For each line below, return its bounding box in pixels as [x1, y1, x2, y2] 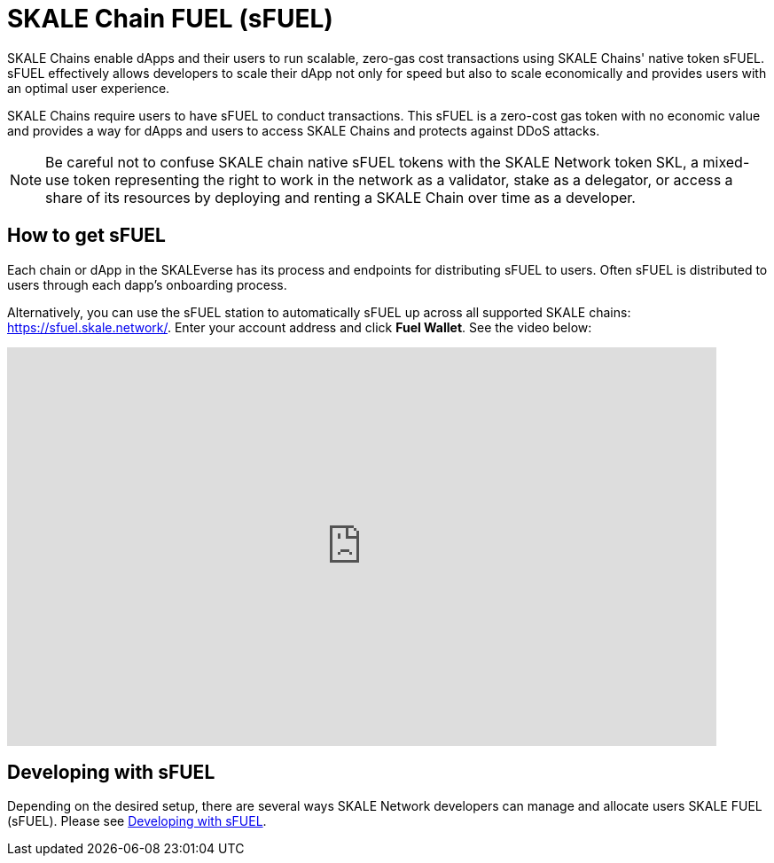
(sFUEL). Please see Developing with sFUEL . [7, 813, 267, 829]
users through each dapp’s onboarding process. [7, 276, 287, 292]
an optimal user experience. [7, 80, 170, 96]
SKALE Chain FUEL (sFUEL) [7, 4, 333, 34]
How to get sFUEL [7, 224, 166, 247]
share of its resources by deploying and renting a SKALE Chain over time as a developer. [45, 188, 636, 206]
